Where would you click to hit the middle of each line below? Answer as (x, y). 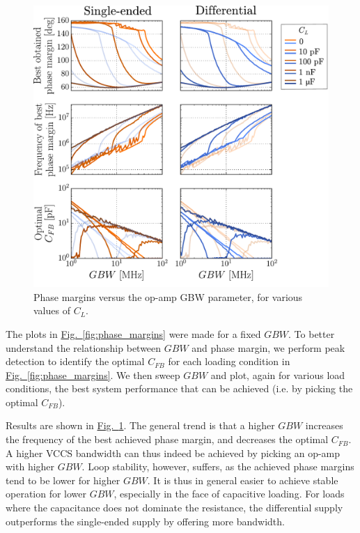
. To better (312, 333)
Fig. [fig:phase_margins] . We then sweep (93, 374)
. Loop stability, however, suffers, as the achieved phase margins (218, 466)
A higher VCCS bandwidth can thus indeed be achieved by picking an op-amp (173, 453)
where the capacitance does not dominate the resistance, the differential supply (174, 508)
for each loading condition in (229, 361)
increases (324, 425)
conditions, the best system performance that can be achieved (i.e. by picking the (179, 388)
